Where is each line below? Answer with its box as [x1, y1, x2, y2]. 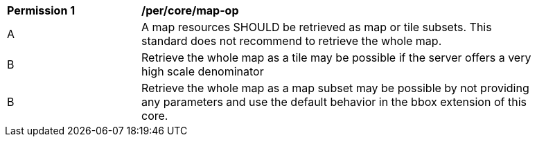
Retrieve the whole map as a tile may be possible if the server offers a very [141, 51, 531, 64]
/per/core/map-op [141, 3, 239, 17]
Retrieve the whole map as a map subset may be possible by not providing [141, 81, 529, 95]
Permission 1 [7, 3, 76, 17]
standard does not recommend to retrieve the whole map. [141, 34, 442, 48]
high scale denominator [141, 64, 264, 78]
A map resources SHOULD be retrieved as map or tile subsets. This [141, 20, 492, 34]
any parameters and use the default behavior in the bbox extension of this [141, 95, 527, 109]
